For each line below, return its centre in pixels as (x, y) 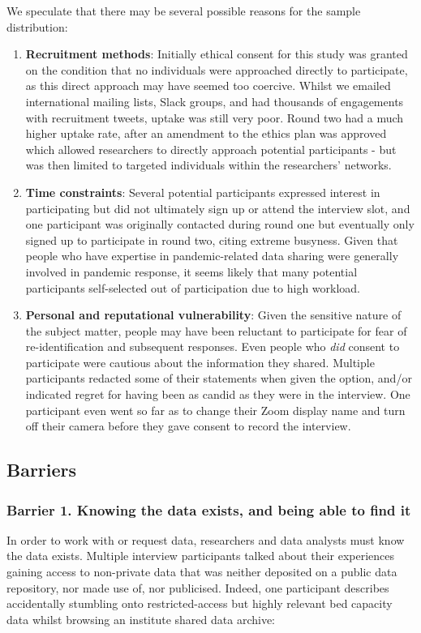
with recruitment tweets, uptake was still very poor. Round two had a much (215, 117)
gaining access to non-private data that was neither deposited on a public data (202, 572)
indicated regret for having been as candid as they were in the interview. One (218, 394)
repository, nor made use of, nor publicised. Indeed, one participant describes (198, 587)
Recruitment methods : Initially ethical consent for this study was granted (217, 54)
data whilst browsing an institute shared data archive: (141, 619)
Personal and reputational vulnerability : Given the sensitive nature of (213, 315)
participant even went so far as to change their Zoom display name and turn (215, 410)
